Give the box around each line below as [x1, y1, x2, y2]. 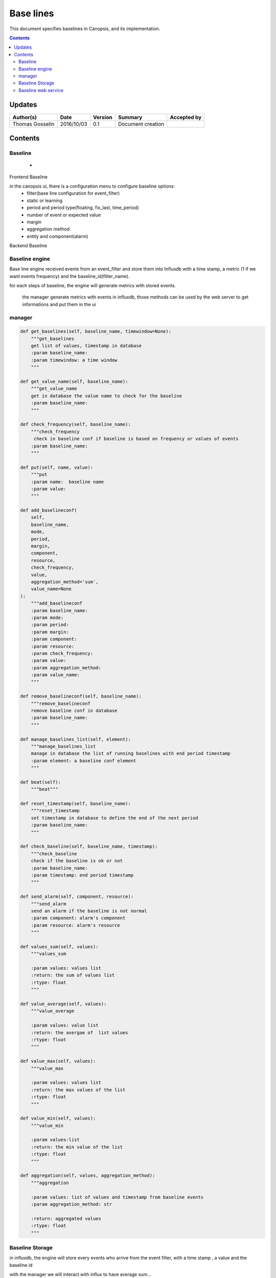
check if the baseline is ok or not [31, 858, 123, 864]
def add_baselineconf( [20, 508, 77, 513]
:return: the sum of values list [31, 972, 115, 978]
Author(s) [12, 113, 37, 121]
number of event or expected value [27, 212, 101, 218]
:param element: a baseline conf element [31, 758, 136, 764]
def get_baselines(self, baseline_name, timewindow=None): [20, 329, 171, 334]
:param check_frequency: [31, 650, 94, 656]
